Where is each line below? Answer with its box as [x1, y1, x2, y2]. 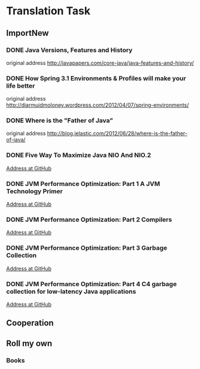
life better [6, 82, 35, 90]
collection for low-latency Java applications [6, 287, 136, 296]
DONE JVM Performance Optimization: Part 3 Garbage [6, 244, 168, 252]
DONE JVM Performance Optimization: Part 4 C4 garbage [6, 280, 177, 288]
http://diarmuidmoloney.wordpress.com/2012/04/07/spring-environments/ [6, 101, 189, 108]
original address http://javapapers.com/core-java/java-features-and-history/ [6, 59, 194, 66]
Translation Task [6, 4, 91, 18]
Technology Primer [6, 187, 63, 195]
